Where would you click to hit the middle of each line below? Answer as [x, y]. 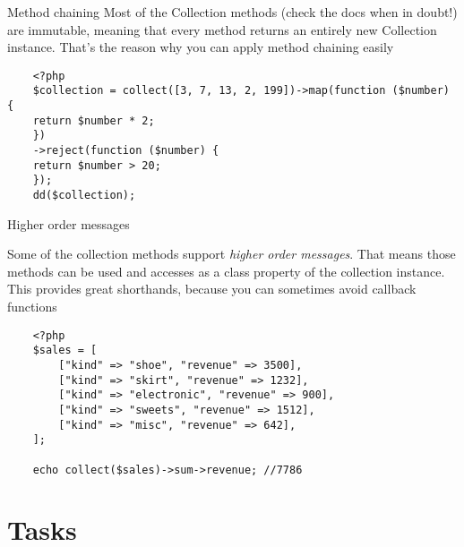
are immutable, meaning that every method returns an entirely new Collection [222, 29]
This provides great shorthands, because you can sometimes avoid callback [212, 289]
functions [32, 307]
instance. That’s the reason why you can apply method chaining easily [201, 47]
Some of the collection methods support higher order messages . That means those [232, 254]
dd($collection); [84, 196]
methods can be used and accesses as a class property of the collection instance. [226, 271]
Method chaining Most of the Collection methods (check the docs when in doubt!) [232, 12]
